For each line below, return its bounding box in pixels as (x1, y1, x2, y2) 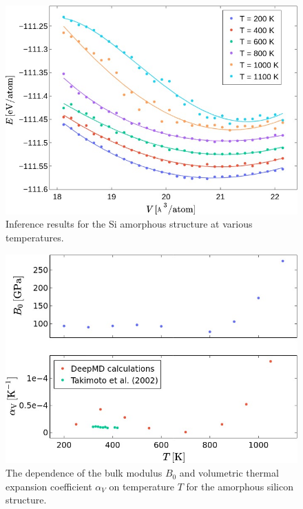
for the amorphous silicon (186, 479, 293, 493)
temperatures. (6, 230, 64, 245)
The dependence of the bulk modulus (6, 466, 163, 480)
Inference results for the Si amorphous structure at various (6, 217, 253, 231)
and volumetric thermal (179, 466, 279, 480)
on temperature (109, 479, 175, 493)
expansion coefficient (6, 479, 92, 493)
